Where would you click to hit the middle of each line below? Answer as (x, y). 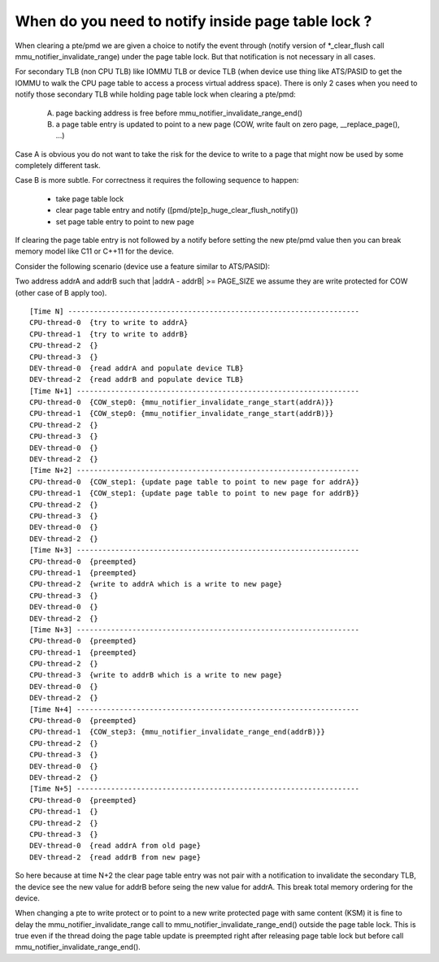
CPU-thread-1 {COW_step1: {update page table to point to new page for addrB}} (195, 493)
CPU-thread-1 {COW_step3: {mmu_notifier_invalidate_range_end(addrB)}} (177, 732)
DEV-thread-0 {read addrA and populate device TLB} (137, 368)
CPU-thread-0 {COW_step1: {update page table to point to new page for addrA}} (195, 482)
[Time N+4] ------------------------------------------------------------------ (195, 709)
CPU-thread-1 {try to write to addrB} (109, 334)
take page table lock (90, 198)
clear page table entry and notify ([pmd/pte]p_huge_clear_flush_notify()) (177, 210)
